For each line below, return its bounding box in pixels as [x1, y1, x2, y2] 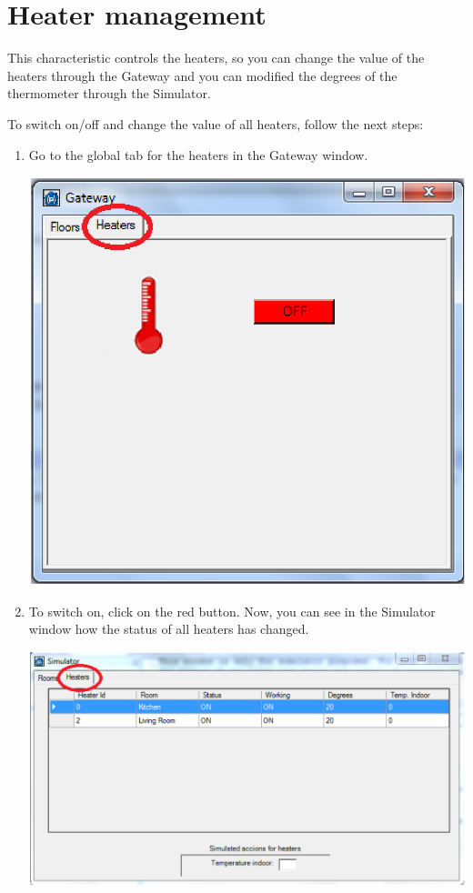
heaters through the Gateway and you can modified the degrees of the [7, 65, 398, 85]
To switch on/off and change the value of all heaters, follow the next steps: [7, 114, 424, 133]
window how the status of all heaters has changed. [28, 619, 309, 638]
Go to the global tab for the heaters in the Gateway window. [28, 145, 368, 164]
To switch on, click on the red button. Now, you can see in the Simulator [28, 601, 436, 620]
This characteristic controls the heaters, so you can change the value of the [7, 48, 425, 67]
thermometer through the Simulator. [7, 84, 211, 103]
